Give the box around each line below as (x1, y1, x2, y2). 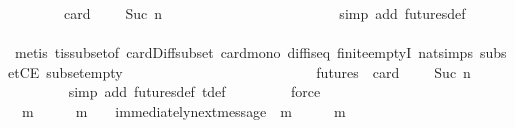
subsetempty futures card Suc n (46, 61, 471, 82)
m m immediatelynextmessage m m (21, 100, 346, 121)
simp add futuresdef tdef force (68, 81, 321, 102)
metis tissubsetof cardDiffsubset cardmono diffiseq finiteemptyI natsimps (14, 42, 473, 63)
